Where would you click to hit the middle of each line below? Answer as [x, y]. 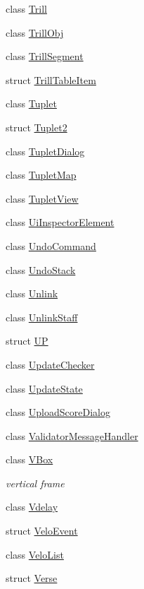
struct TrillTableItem [51, 79]
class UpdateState [44, 388]
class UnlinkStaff [42, 317]
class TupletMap [41, 175]
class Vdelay [32, 507]
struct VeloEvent [42, 531]
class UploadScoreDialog [58, 412]
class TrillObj [35, 32]
